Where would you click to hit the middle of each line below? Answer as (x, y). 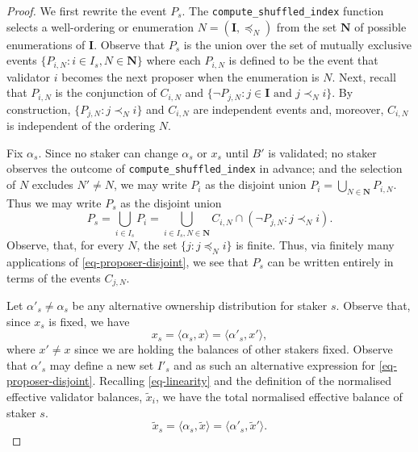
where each (173, 60)
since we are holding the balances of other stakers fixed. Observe (234, 349)
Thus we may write (54, 202)
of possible (380, 26)
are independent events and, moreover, (288, 109)
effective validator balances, (75, 396)
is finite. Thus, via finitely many (315, 245)
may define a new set (102, 364)
